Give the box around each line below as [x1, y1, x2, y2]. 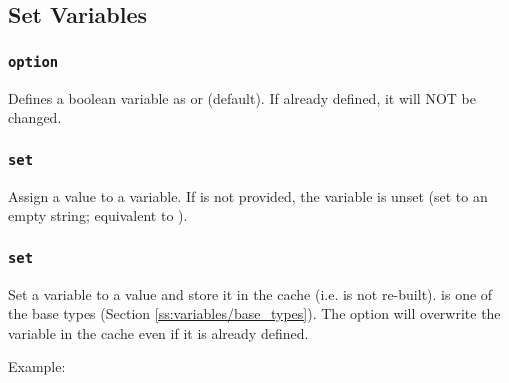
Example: [8, 356, 66, 377]
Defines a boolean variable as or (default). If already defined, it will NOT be [8, 87, 476, 108]
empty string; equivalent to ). [8, 205, 188, 226]
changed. [8, 107, 62, 128]
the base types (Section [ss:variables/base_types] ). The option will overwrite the [8, 303, 501, 324]
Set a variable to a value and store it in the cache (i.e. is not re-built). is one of [8, 283, 493, 304]
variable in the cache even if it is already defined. [8, 322, 309, 343]
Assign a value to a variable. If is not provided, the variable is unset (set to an [8, 185, 488, 206]
